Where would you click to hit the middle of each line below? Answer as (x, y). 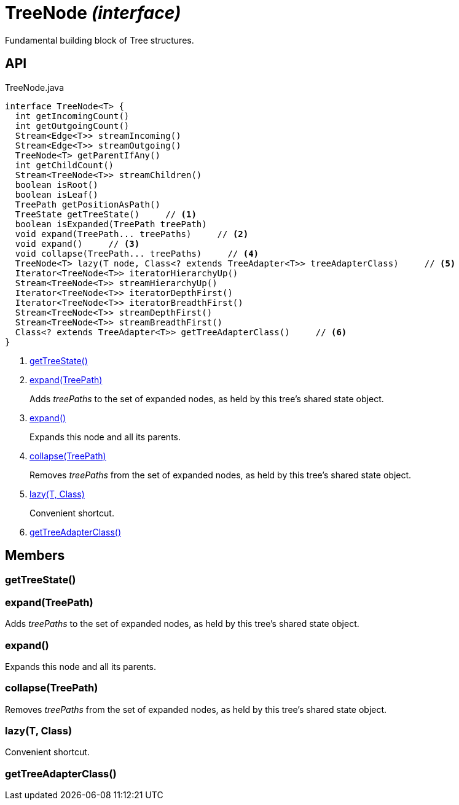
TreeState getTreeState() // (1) (106, 214)
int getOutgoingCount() (72, 126)
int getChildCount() (65, 165)
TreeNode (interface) (93, 13)
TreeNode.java (35, 87)
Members (35, 556)
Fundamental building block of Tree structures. (100, 40)
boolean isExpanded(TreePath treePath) (111, 224)
